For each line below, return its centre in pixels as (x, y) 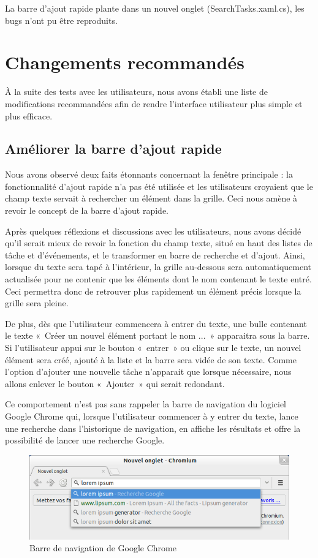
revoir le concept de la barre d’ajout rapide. (87, 210)
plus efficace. (29, 115)
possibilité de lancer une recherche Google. (85, 440)
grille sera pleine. (37, 303)
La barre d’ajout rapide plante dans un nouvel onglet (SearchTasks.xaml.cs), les (155, 8)
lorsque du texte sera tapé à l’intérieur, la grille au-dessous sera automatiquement (158, 267)
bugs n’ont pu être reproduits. (61, 20)
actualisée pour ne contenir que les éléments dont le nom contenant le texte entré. (158, 279)
